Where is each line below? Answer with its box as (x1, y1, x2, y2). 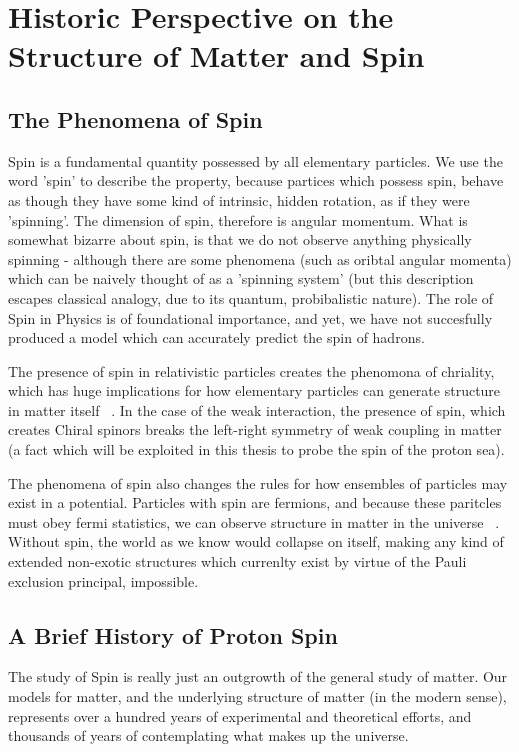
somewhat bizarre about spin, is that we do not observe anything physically (8, 229, 472, 250)
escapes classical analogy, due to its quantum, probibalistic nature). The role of (8, 287, 494, 308)
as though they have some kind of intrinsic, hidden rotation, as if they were (8, 189, 470, 210)
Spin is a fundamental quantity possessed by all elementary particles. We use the (8, 150, 503, 171)
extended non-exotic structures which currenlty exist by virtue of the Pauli (8, 551, 467, 572)
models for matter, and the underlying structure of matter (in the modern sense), (8, 686, 507, 707)
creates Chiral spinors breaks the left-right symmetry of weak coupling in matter (8, 419, 502, 440)
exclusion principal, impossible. (8, 570, 199, 591)
